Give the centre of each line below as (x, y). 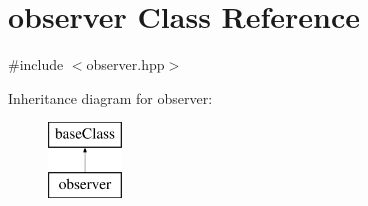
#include (36, 64)
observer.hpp (125, 64)
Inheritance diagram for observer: (110, 97)
